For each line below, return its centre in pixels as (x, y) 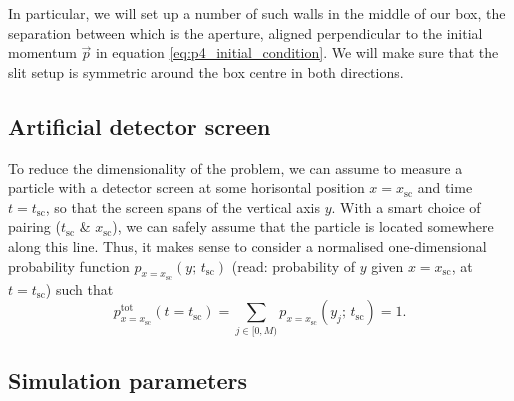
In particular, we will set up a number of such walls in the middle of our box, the (257, 13)
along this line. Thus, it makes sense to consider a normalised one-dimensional (247, 245)
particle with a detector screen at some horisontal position (186, 187)
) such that (79, 288)
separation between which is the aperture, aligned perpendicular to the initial (245, 32)
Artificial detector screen (139, 125)
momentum (42, 52)
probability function (69, 265)
